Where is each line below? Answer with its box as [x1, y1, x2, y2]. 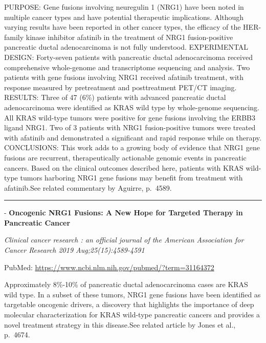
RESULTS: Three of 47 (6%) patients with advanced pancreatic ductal [4, 92, 226, 103]
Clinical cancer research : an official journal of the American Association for [4, 234, 244, 245]
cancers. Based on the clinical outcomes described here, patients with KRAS [4, 162, 243, 173]
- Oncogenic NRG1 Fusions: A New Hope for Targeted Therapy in [4, 207, 243, 218]
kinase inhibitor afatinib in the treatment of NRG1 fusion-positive [26, 31, 233, 42]
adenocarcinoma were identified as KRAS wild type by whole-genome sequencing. [4, 102, 259, 112]
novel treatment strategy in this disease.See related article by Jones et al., [4, 319, 236, 330]
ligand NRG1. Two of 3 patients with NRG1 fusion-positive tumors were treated [4, 122, 256, 133]
